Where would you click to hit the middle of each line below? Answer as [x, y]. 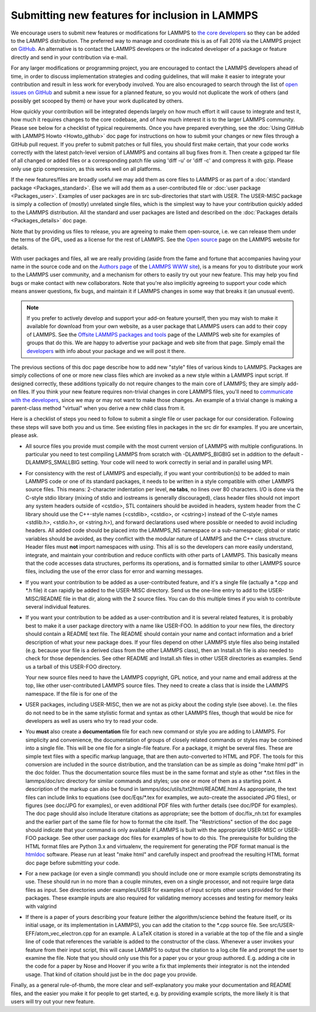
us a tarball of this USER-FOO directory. [73, 667]
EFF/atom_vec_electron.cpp [59, 933]
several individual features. [58, 606]
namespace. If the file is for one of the [71, 694]
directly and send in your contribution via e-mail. [69, 57]
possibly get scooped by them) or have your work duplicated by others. [97, 101]
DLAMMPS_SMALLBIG [53, 462]
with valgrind [41, 906]
